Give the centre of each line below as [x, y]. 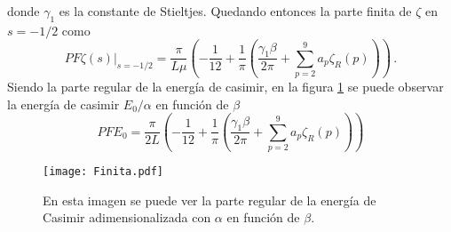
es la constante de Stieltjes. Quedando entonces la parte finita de [235, 11]
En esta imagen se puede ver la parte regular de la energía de [210, 200]
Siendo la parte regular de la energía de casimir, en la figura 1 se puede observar [225, 87]
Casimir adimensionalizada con [127, 217]
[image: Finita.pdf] [103, 172]
